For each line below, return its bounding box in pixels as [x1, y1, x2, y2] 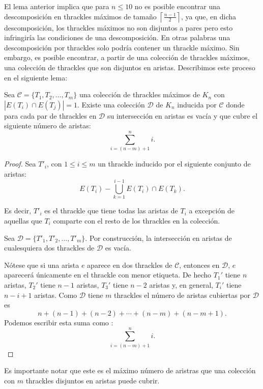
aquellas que [4, 215, 42, 226]
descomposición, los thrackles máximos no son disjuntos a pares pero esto [4, 22, 233, 33]
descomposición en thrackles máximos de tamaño [4, 11, 157, 21]
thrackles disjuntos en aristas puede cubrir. [25, 375, 160, 385]
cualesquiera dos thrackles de [4, 242, 95, 253]
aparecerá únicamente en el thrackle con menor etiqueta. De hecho [4, 269, 212, 280]
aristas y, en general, [149, 280, 213, 290]
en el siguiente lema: [4, 72, 68, 82]
